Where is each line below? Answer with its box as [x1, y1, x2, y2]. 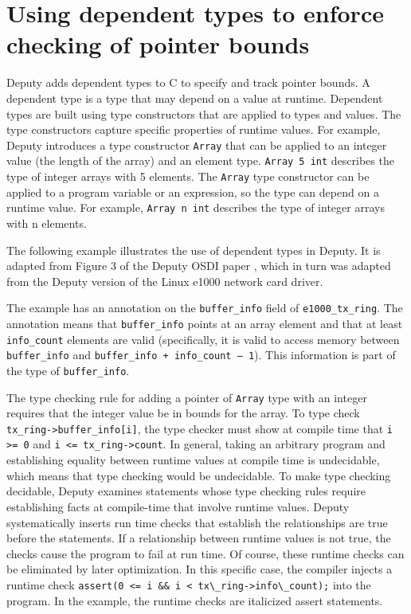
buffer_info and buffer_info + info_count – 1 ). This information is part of [6, 346, 396, 363]
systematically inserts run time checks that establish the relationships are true [6, 514, 388, 530]
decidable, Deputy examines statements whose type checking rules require [6, 483, 366, 499]
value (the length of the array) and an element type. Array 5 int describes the [6, 152, 394, 169]
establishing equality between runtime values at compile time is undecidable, [6, 452, 380, 468]
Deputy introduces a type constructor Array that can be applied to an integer [6, 136, 387, 153]
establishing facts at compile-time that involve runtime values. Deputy [6, 498, 350, 514]
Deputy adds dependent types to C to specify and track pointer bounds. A [6, 74, 370, 91]
